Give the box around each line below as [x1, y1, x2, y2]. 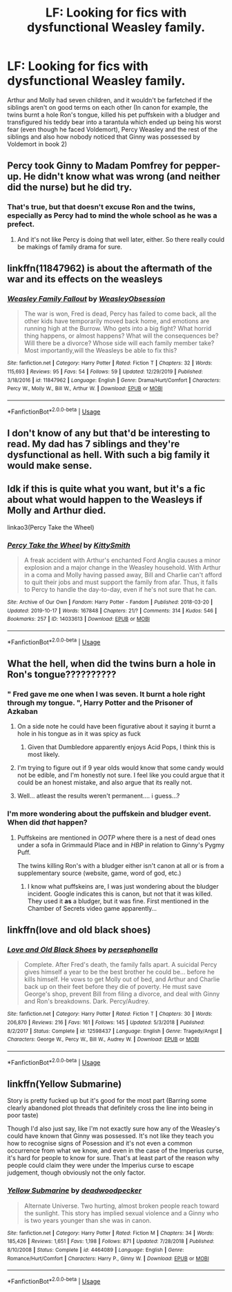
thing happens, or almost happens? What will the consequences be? [23, 331, 219, 340]
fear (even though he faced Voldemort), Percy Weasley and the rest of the [7, 125, 217, 133]
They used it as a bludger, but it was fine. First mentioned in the [27, 896, 209, 905]
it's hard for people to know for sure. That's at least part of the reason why [7, 1154, 220, 1162]
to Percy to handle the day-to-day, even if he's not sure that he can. [23, 586, 217, 594]
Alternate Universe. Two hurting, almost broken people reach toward [23, 1202, 220, 1210]
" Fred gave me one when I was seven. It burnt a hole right [7, 689, 206, 699]
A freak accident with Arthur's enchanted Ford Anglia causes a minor [23, 556, 221, 564]
